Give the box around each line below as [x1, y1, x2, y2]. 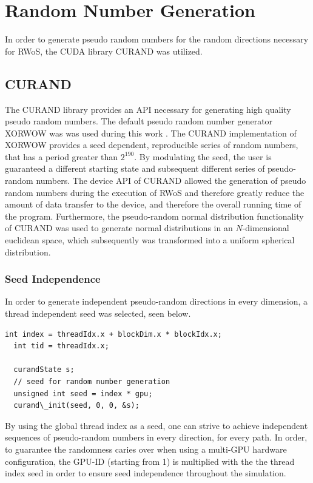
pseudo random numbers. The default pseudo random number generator [5, 115, 273, 127]
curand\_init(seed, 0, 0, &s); [13, 401, 140, 410]
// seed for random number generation [13, 377, 170, 387]
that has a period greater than [5, 150, 118, 163]
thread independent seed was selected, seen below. [5, 307, 191, 320]
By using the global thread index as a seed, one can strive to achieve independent [5, 419, 308, 431]
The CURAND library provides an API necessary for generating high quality [5, 103, 291, 115]
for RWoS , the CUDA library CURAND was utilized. [5, 44, 203, 57]
